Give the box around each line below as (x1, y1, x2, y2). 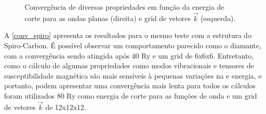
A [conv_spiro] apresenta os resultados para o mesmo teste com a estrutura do (4, 30, 252, 41)
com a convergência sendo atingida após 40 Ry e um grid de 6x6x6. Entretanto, (4, 50, 254, 61)
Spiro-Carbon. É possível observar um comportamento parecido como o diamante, (4, 40, 261, 50)
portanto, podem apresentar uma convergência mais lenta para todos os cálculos (4, 80, 256, 91)
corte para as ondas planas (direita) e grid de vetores (25, 12, 191, 23)
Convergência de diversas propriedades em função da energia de (25, 2, 224, 12)
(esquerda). (200, 12, 236, 23)
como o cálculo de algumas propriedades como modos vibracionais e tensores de (4, 60, 254, 71)
